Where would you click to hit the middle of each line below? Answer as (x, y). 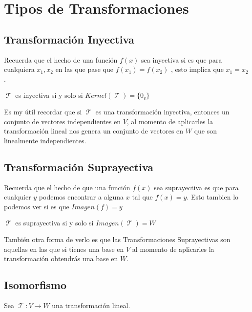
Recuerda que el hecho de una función (61, 59)
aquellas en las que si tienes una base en (64, 249)
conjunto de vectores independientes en (62, 121)
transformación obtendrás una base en (61, 258)
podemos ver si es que (37, 206)
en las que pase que (84, 69)
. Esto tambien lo (213, 197)
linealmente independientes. (45, 140)
